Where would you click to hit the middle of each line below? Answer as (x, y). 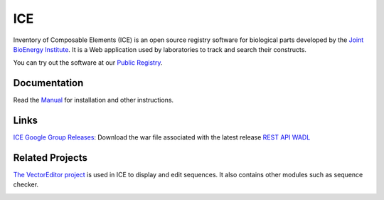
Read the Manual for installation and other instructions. (94, 100)
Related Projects (50, 158)
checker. (26, 184)
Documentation (48, 83)
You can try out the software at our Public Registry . (88, 63)
